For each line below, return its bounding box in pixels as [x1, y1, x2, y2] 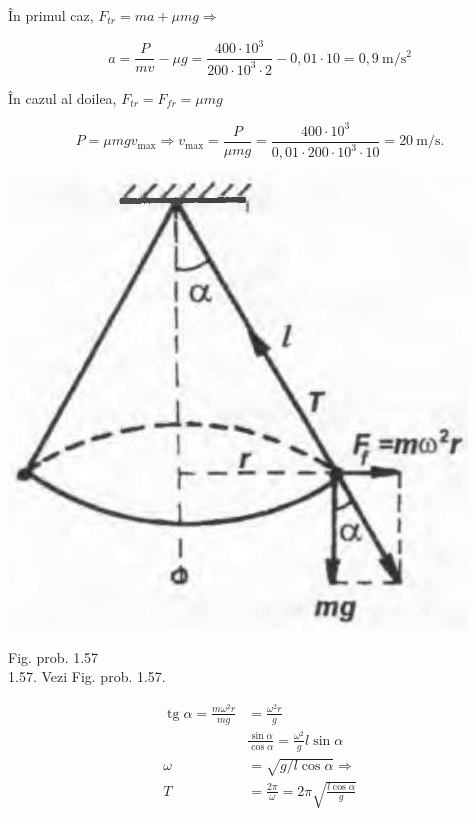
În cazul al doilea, [8, 87, 117, 108]
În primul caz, [8, 5, 94, 25]
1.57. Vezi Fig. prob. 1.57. [8, 666, 166, 687]
